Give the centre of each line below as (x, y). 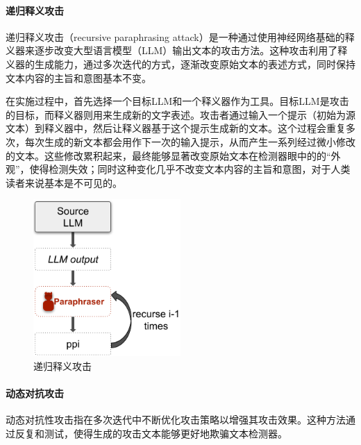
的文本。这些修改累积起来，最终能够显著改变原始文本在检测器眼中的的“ (168, 155)
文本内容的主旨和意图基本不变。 (78, 77)
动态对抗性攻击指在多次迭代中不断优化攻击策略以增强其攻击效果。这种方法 (176, 420)
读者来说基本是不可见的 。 (64, 182)
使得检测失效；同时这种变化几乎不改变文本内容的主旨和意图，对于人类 (190, 169)
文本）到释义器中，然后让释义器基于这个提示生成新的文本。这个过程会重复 (176, 128)
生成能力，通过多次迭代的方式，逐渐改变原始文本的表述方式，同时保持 (195, 64)
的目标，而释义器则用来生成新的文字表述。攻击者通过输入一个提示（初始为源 (180, 114)
